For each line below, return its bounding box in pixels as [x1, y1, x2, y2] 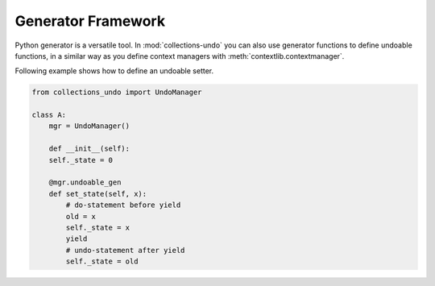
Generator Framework [14, 12, 165, 30]
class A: [31, 110, 67, 120]
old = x [65, 212, 97, 221]
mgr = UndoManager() [48, 122, 130, 131]
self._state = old [65, 257, 139, 266]
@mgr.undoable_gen [48, 178, 122, 187]
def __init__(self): [48, 144, 130, 153]
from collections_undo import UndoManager [31, 88, 202, 97]
